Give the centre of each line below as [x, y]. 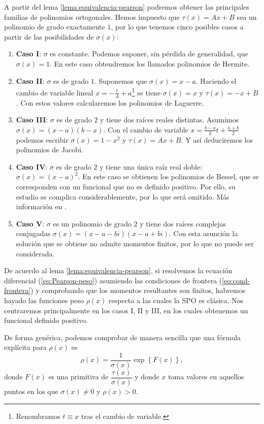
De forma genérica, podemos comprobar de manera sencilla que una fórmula [123, 337]
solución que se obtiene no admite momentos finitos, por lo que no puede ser [135, 243]
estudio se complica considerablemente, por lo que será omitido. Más [123, 196]
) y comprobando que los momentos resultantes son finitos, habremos [138, 290]
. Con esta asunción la [203, 233]
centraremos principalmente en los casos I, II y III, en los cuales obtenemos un [126, 310]
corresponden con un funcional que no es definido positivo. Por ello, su [126, 187]
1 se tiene [146, 92]
